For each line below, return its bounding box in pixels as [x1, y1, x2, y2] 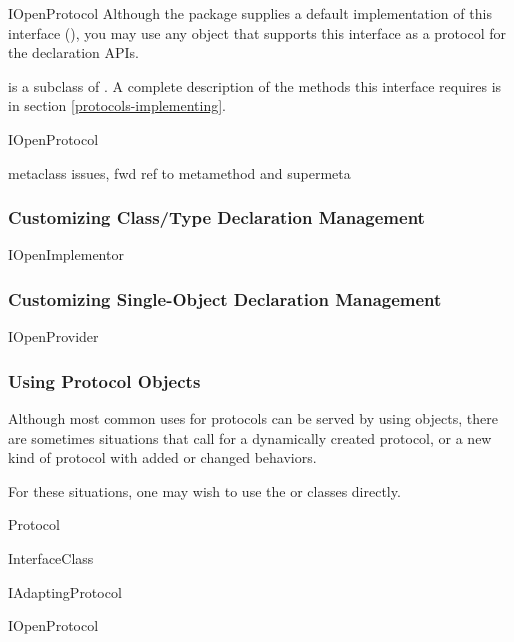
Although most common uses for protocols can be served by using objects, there [8, 408, 498, 428]
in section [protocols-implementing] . [8, 95, 227, 116]
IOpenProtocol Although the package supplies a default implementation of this [8, 3, 492, 23]
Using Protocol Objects [8, 368, 201, 393]
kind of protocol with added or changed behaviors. [8, 447, 317, 468]
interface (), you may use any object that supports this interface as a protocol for [8, 22, 506, 43]
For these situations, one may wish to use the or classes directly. [8, 480, 401, 501]
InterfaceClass [8, 547, 94, 568]
